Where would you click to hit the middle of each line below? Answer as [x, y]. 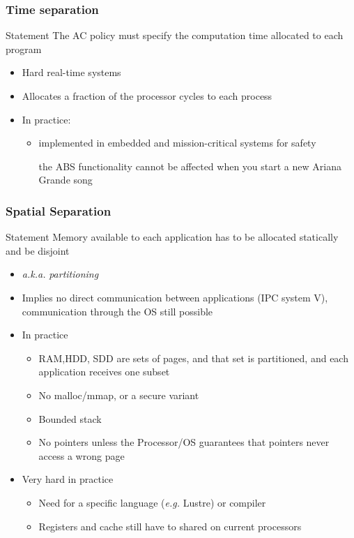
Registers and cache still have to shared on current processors [170, 526]
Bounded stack [70, 418]
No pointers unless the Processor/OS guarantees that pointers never [184, 442]
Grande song [66, 180]
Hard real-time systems [71, 72]
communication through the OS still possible [117, 311]
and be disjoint [38, 250]
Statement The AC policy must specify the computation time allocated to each [175, 35]
